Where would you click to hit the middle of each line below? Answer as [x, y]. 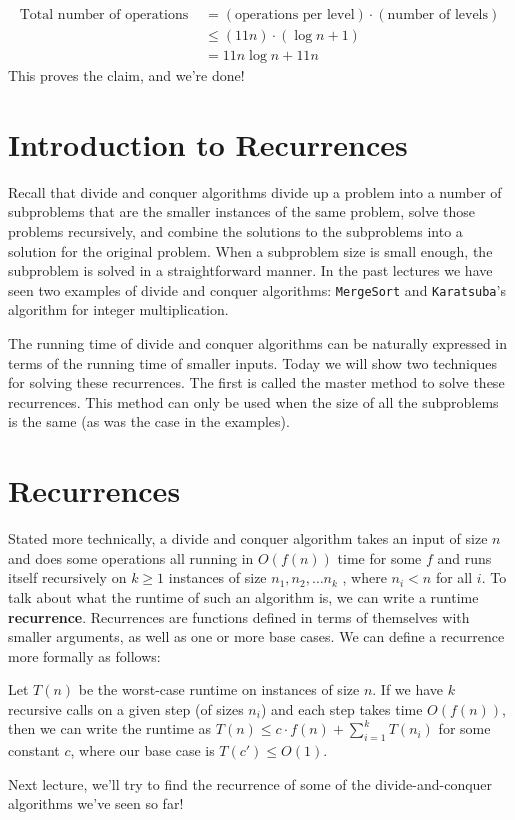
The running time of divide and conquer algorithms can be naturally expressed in [258, 343]
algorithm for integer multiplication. [118, 309]
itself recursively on [67, 577]
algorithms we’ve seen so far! [96, 803]
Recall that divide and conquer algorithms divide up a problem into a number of [255, 191]
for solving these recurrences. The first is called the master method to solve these [256, 382]
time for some [379, 557]
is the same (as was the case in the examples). [149, 421]
